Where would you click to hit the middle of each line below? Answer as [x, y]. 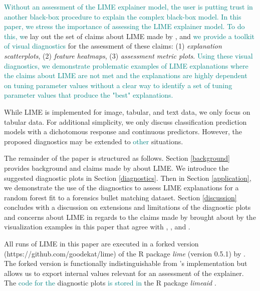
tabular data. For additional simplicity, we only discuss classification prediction [125, 121]
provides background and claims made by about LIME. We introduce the [116, 168]
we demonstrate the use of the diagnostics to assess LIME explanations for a [121, 188]
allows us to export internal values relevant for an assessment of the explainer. [124, 273]
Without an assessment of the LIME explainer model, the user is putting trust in [128, 7]
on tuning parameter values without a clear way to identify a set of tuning [118, 85]
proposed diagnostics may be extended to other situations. [94, 141]
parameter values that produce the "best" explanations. [89, 95]
